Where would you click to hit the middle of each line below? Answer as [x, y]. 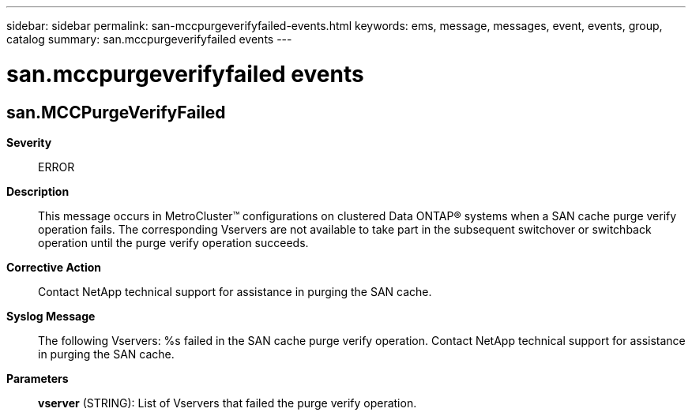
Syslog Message [51, 316]
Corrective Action [54, 267]
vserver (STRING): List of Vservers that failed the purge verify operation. [228, 403]
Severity [29, 142]
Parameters [38, 378]
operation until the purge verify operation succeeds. [173, 242]
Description [38, 191]
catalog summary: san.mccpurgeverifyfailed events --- [149, 39]
